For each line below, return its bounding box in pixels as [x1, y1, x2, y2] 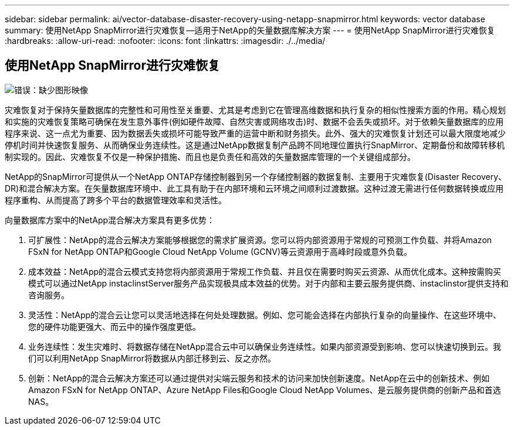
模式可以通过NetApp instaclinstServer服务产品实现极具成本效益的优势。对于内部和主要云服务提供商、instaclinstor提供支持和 [28, 278, 509, 288]
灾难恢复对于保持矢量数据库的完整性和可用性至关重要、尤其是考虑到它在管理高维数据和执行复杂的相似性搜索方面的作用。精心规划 [5, 104, 506, 115]
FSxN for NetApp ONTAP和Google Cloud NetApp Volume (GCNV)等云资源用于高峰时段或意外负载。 [28, 246, 412, 257]
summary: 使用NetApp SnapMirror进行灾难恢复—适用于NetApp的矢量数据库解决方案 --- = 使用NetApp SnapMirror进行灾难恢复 [5, 25, 495, 35]
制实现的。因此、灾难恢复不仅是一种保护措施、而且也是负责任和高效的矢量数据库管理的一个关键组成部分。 [5, 151, 415, 162]
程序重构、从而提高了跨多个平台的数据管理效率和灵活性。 [5, 194, 226, 205]
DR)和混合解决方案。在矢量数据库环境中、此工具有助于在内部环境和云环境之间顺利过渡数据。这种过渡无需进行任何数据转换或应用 [5, 183, 504, 193]
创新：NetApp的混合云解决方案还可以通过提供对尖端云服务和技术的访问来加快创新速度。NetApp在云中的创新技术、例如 [28, 373, 490, 383]
